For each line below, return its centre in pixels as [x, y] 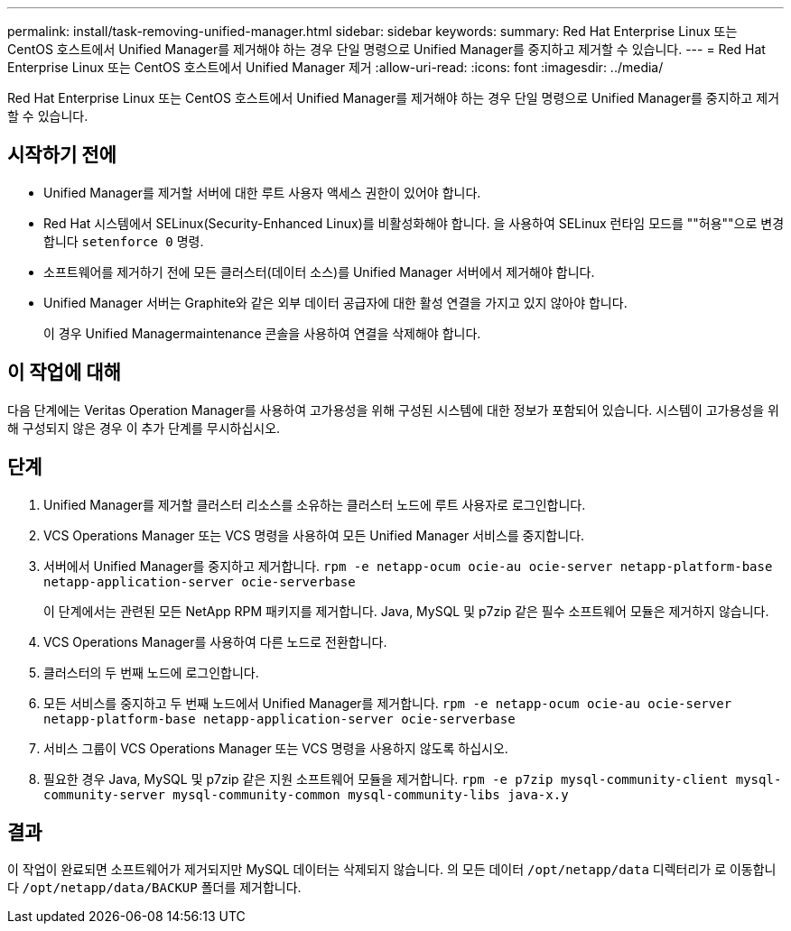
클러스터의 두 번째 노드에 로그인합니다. [151, 672]
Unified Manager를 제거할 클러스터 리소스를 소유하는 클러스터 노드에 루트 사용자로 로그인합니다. [315, 504]
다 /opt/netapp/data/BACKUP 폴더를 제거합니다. [154, 888]
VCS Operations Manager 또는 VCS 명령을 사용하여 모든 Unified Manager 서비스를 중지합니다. [314, 535]
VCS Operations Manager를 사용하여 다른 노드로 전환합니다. [215, 641]
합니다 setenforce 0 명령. [124, 241]
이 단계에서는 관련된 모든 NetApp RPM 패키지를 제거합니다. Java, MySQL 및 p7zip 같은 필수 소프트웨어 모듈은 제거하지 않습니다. [406, 611]
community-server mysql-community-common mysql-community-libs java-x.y [306, 794]
